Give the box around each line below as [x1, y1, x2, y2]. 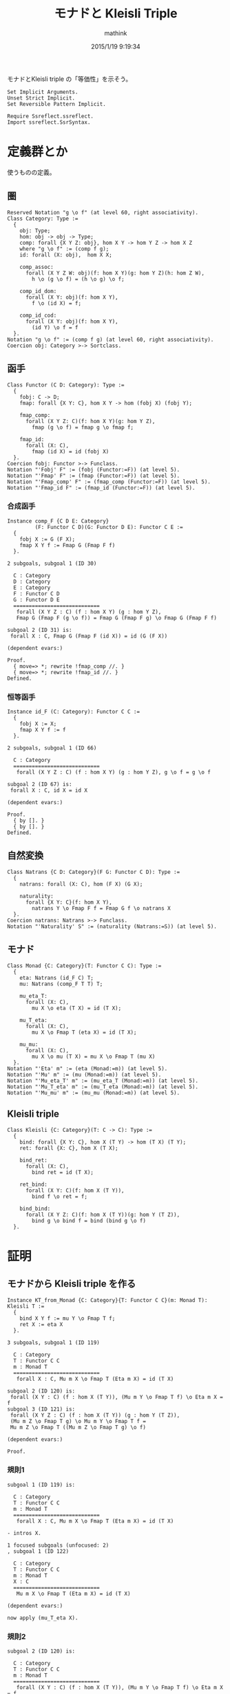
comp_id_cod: [19, 312, 57, 319]
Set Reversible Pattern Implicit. [7, 100, 107, 107]
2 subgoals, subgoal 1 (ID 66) [7, 745, 97, 752]
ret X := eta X [19, 1321, 63, 1328]
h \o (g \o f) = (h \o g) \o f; [32, 275, 125, 283]
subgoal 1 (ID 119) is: [7, 1481, 76, 1488]
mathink [104, 28, 127, 37]
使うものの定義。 [7, 168, 56, 176]
